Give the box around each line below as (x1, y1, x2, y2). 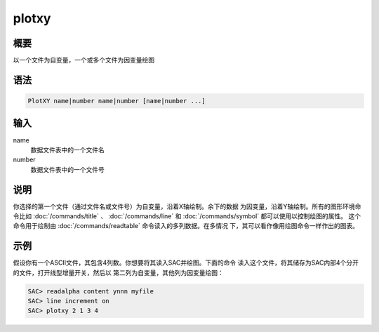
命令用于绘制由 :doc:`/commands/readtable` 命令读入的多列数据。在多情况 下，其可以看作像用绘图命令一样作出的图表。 (13, 222, 359, 230)
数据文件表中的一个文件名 (30, 145, 105, 154)
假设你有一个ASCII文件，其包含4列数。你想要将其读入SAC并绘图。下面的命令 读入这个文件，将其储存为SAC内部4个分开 (13, 258, 359, 267)
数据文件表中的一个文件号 (30, 165, 105, 173)
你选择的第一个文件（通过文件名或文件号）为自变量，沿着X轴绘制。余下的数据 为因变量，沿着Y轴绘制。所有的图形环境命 (13, 202, 361, 211)
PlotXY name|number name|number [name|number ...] (27, 97, 206, 105)
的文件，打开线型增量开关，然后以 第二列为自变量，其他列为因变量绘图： (13, 268, 224, 277)
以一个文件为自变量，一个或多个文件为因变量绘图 (13, 56, 154, 65)
